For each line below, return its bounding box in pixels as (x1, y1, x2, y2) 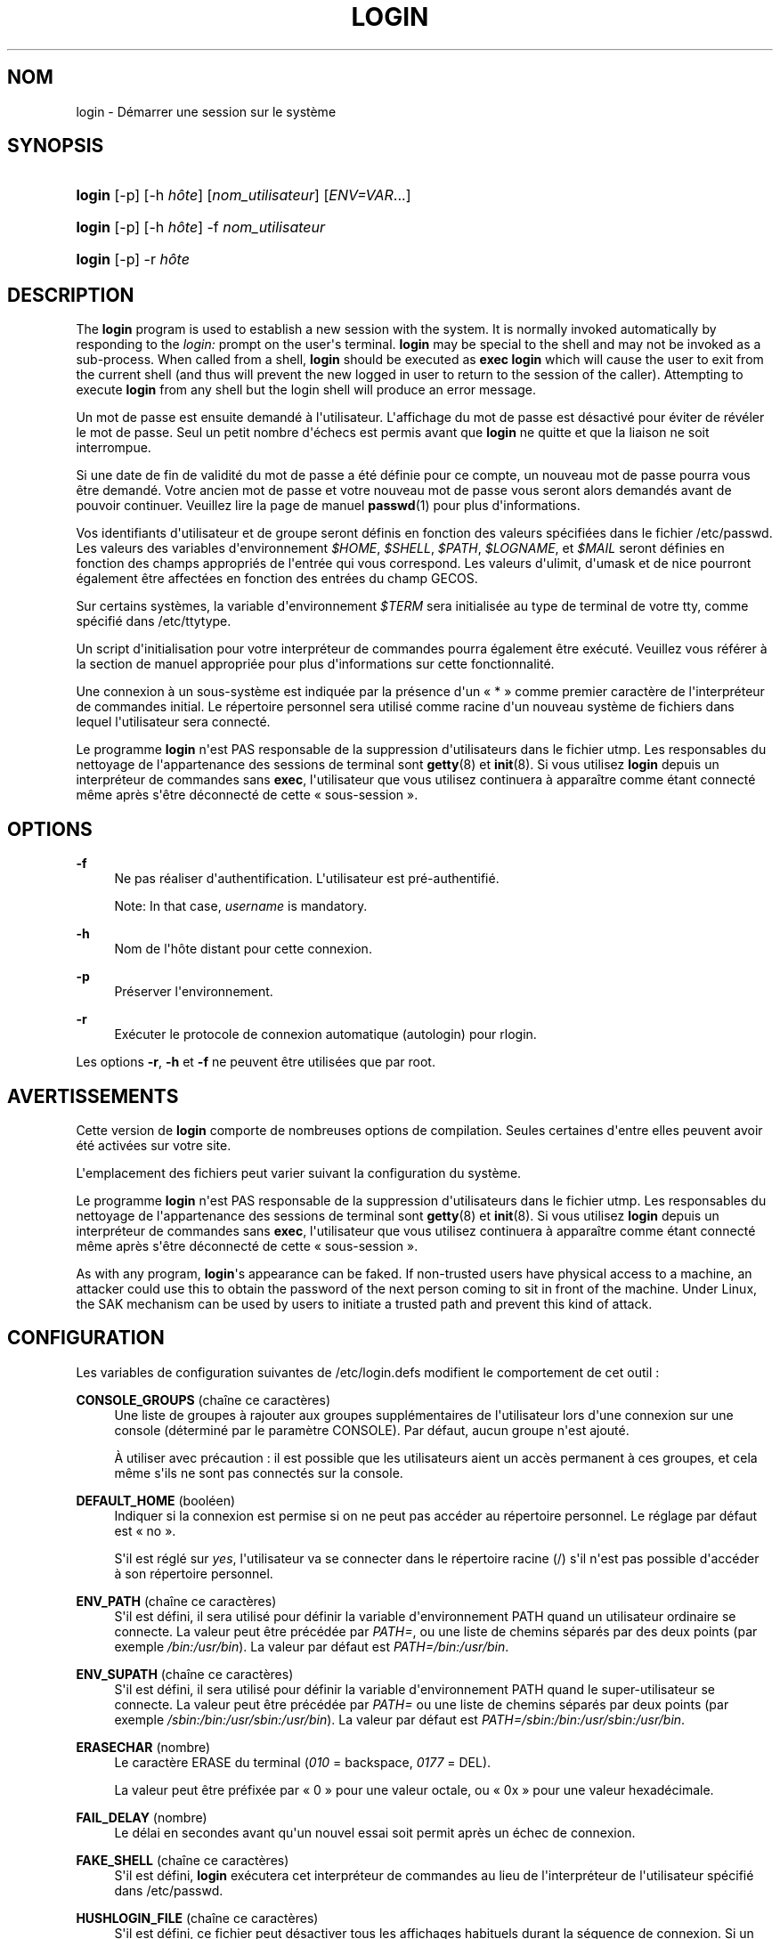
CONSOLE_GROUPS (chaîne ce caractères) (76, 1391, 330, 1408)
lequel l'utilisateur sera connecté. (76, 714, 271, 730)
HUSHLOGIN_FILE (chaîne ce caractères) (76, 1910, 319, 1926)
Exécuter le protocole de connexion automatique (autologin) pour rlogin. (114, 1026, 537, 1043)
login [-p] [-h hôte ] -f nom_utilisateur (76, 218, 326, 237)
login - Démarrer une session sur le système (76, 103, 337, 119)
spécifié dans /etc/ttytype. (76, 613, 232, 629)
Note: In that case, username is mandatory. (114, 898, 368, 914)
